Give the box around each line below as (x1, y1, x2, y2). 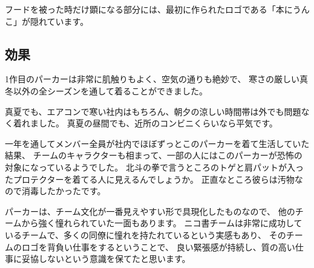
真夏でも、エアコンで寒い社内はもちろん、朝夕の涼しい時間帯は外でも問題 (5, 105, 301, 117)
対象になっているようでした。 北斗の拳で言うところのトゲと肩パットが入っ (5, 160, 304, 173)
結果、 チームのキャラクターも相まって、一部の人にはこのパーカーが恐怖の (5, 149, 303, 162)
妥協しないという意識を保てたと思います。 (21, 252, 191, 265)
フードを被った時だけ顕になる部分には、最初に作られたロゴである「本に (5, 3, 293, 15)
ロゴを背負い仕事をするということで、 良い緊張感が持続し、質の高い (21, 240, 295, 253)
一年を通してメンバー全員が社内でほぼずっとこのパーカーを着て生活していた (5, 137, 310, 149)
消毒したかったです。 (21, 185, 106, 197)
